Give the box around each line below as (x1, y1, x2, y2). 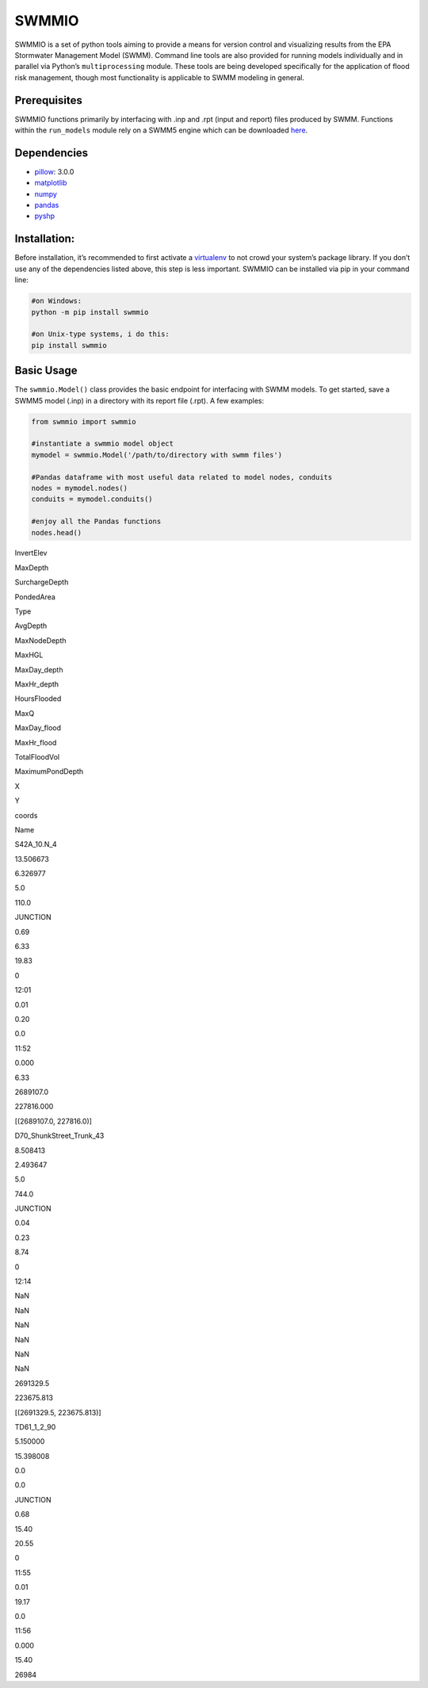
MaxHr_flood (14, 737, 57, 747)
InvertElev (14, 548, 48, 558)
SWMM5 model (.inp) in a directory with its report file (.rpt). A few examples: (14, 396, 265, 405)
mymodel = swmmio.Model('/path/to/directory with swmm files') (31, 450, 283, 459)
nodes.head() (31, 528, 82, 537)
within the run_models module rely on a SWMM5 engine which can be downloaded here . (14, 125, 308, 135)
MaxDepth (14, 563, 49, 572)
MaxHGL (14, 650, 44, 660)
